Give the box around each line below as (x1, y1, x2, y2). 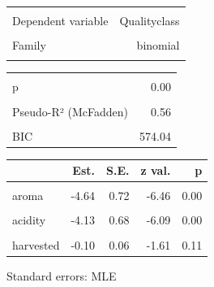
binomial (136, 37, 180, 54)
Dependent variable (12, 12, 109, 28)
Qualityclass (119, 12, 180, 28)
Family (12, 37, 46, 54)
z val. (140, 162, 171, 179)
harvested (12, 236, 60, 253)
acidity (12, 211, 46, 228)
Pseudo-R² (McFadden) (12, 102, 128, 120)
